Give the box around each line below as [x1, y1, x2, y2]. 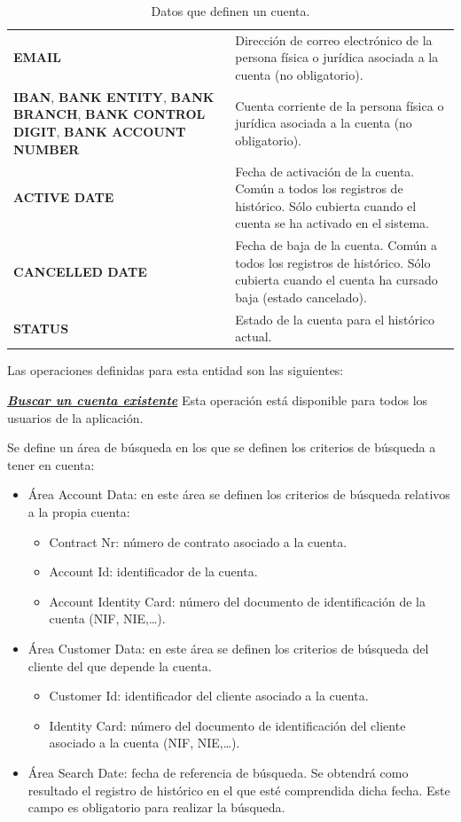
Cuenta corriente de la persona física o [235, 96, 444, 114]
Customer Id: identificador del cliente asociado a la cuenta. [49, 686, 369, 705]
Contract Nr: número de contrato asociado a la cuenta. [49, 532, 348, 551]
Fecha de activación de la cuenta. [235, 161, 415, 180]
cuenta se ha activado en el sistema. [235, 214, 429, 232]
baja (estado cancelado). [235, 287, 367, 306]
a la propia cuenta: [27, 503, 130, 521]
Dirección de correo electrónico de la [235, 30, 433, 49]
